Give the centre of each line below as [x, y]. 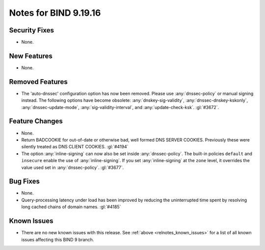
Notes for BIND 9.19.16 [55, 13]
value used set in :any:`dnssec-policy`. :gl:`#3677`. [73, 167]
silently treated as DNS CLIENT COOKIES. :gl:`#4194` [75, 147]
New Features [31, 56]
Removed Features [39, 82]
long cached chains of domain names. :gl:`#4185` [71, 207]
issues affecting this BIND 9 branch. [58, 239]
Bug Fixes [25, 181]
